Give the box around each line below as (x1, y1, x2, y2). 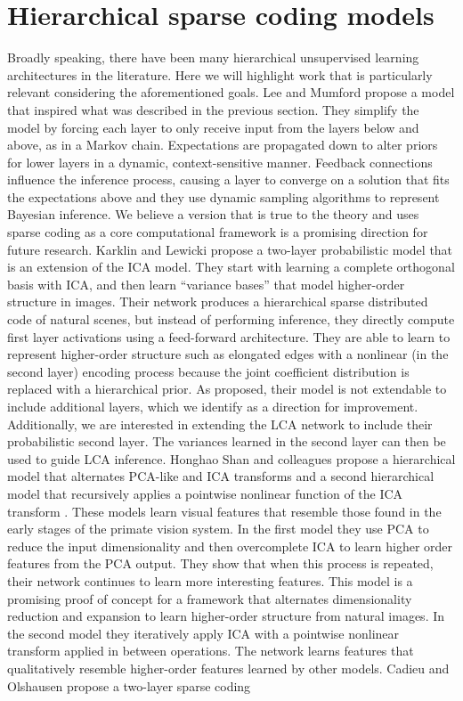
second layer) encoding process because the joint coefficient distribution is (7, 362, 410, 380)
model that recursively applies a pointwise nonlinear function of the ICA (7, 484, 403, 502)
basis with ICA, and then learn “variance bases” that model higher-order (7, 274, 405, 293)
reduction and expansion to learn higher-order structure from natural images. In (7, 607, 445, 625)
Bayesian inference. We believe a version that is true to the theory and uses (7, 205, 419, 224)
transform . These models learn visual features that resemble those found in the (7, 501, 442, 520)
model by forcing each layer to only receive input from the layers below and (7, 118, 419, 136)
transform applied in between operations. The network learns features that (7, 641, 414, 660)
